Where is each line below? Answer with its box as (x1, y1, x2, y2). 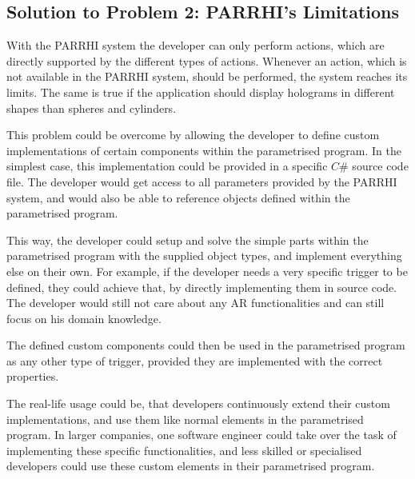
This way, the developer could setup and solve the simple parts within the (6, 231, 369, 248)
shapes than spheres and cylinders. (6, 99, 177, 116)
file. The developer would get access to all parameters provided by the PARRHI (6, 173, 397, 190)
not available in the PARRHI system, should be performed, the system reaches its (6, 68, 408, 85)
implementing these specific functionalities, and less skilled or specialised (6, 441, 362, 458)
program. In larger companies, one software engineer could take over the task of (6, 426, 397, 443)
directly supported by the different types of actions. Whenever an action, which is (6, 52, 407, 69)
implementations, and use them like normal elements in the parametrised (6, 410, 364, 427)
